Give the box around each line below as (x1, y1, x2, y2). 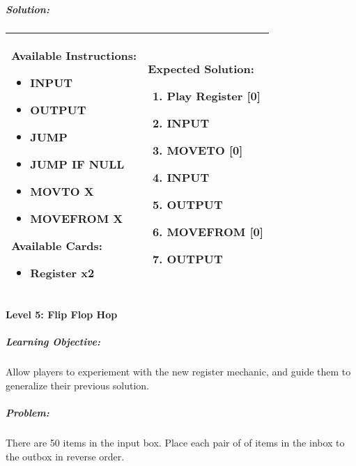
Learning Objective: (6, 334, 101, 349)
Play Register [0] (167, 88, 261, 104)
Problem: (6, 405, 49, 420)
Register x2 (30, 264, 95, 281)
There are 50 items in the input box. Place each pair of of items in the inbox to (6, 435, 345, 450)
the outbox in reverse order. (6, 449, 125, 463)
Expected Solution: (148, 61, 254, 77)
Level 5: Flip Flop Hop (6, 307, 118, 322)
